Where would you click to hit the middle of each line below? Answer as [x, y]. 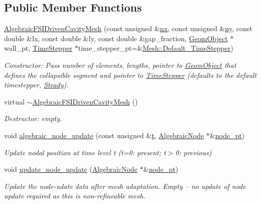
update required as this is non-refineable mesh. [75, 196]
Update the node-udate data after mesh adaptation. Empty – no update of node [125, 186]
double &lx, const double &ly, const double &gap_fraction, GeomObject [116, 38]
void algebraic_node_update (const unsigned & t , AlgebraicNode [104, 135]
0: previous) [193, 152]
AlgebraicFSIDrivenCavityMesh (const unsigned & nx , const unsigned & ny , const [128, 28]
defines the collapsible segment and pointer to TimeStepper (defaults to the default [130, 75]
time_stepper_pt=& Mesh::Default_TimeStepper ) [156, 48]
